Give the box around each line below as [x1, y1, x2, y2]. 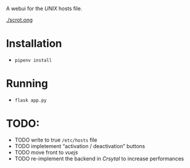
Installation [6, 37, 62, 51]
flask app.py [14, 97, 47, 103]
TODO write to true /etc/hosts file [14, 136, 98, 143]
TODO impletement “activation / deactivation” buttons [14, 142, 145, 149]
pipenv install [14, 57, 52, 63]
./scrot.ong [6, 16, 33, 23]
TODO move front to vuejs [14, 149, 78, 156]
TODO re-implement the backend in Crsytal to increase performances [14, 155, 184, 162]
